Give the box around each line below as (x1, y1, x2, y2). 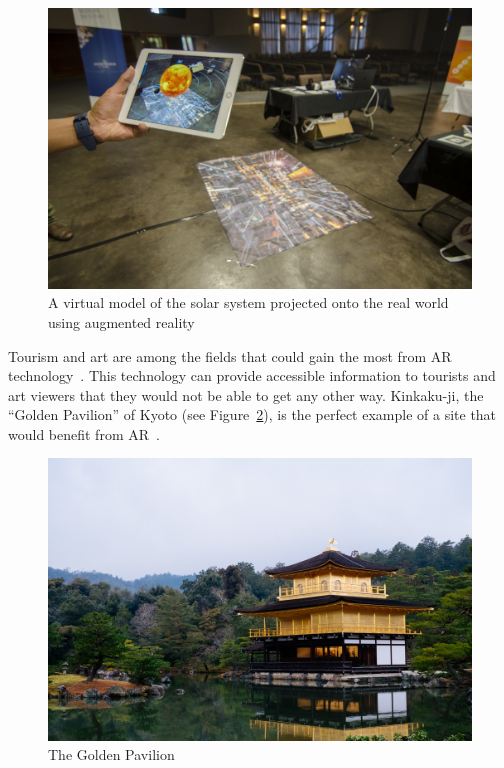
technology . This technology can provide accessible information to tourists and (8, 365, 496, 386)
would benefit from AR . (8, 423, 160, 444)
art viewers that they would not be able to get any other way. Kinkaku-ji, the (8, 384, 484, 405)
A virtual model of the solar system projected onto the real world (48, 292, 449, 313)
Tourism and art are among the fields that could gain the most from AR (8, 345, 452, 366)
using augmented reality (48, 311, 195, 332)
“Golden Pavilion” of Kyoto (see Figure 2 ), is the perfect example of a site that (8, 404, 497, 425)
